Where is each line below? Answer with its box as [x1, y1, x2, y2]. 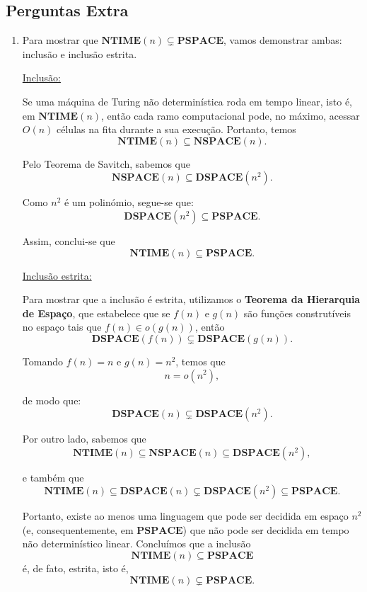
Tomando [22, 353, 63, 368]
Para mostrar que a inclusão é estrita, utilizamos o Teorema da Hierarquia [22, 292, 361, 307]
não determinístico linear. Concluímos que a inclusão [22, 536, 251, 551]
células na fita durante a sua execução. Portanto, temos [57, 122, 296, 137]
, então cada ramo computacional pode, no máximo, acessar [101, 108, 360, 123]
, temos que [175, 353, 226, 368]
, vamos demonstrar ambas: [223, 33, 342, 47]
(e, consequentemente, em [22, 522, 134, 537]
